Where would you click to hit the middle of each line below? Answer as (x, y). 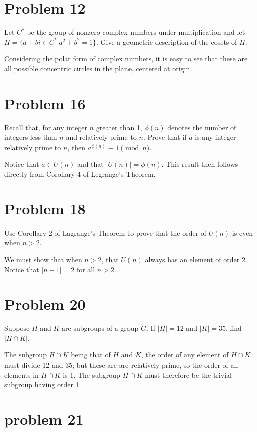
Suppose (17, 328)
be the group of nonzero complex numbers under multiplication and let (136, 32)
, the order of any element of (185, 355)
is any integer (216, 137)
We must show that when (43, 259)
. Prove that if (165, 137)
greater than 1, (119, 127)
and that (90, 164)
